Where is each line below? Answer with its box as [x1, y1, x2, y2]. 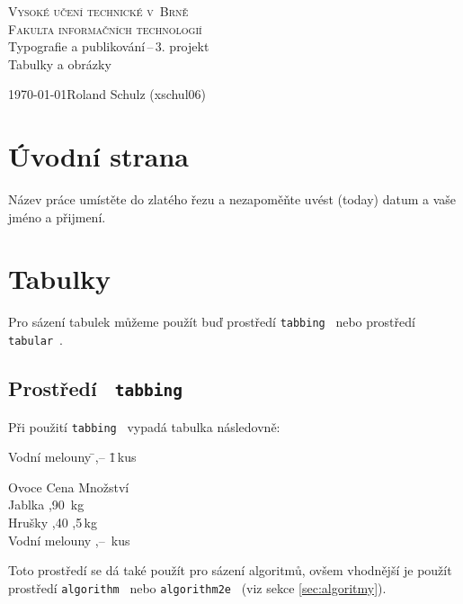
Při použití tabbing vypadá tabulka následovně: [8, 417, 280, 436]
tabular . [8, 330, 64, 349]
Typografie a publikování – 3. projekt [8, 37, 209, 56]
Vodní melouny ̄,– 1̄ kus [8, 447, 137, 466]
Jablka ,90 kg [8, 495, 85, 514]
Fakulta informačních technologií [8, 19, 202, 38]
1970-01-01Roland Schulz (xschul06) [8, 85, 206, 104]
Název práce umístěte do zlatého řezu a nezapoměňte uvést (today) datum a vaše [8, 190, 457, 209]
